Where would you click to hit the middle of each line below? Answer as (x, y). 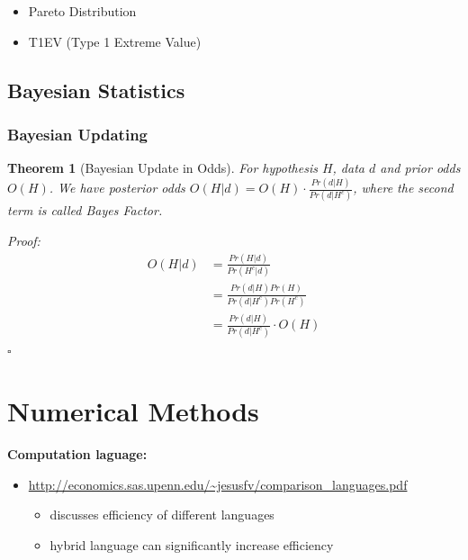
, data (348, 168)
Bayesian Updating (77, 134)
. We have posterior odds (117, 188)
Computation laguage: (77, 454)
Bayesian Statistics (96, 90)
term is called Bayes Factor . (85, 210)
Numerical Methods (133, 411)
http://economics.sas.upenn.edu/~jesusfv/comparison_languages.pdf (218, 484)
